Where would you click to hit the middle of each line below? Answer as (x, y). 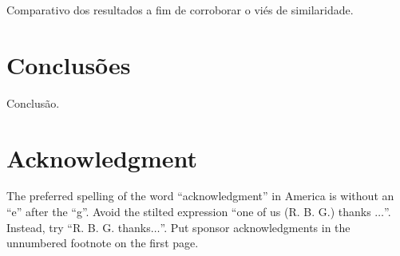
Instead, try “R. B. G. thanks (79, 227)
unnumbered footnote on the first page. (103, 243)
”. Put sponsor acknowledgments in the (255, 227)
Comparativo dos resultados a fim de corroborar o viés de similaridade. (180, 10)
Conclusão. (33, 102)
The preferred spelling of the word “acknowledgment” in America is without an (200, 196)
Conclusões (69, 64)
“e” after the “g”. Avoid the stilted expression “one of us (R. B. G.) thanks (189, 212)
